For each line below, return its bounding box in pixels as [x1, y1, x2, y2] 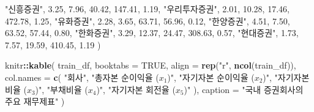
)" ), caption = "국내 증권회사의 [184, 83, 304, 95]
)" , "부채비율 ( [35, 83, 88, 95]
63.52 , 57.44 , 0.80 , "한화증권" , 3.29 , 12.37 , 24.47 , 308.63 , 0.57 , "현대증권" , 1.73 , [5, 26, 299, 39]
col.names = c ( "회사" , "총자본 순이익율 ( [5, 70, 159, 83]
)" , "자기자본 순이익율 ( [167, 70, 255, 83]
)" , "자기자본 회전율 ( [96, 83, 176, 95]
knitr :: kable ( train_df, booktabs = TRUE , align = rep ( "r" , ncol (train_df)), [5, 59, 296, 72]
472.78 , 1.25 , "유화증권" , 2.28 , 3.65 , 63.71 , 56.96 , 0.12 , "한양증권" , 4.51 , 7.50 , [5, 14, 290, 27]
